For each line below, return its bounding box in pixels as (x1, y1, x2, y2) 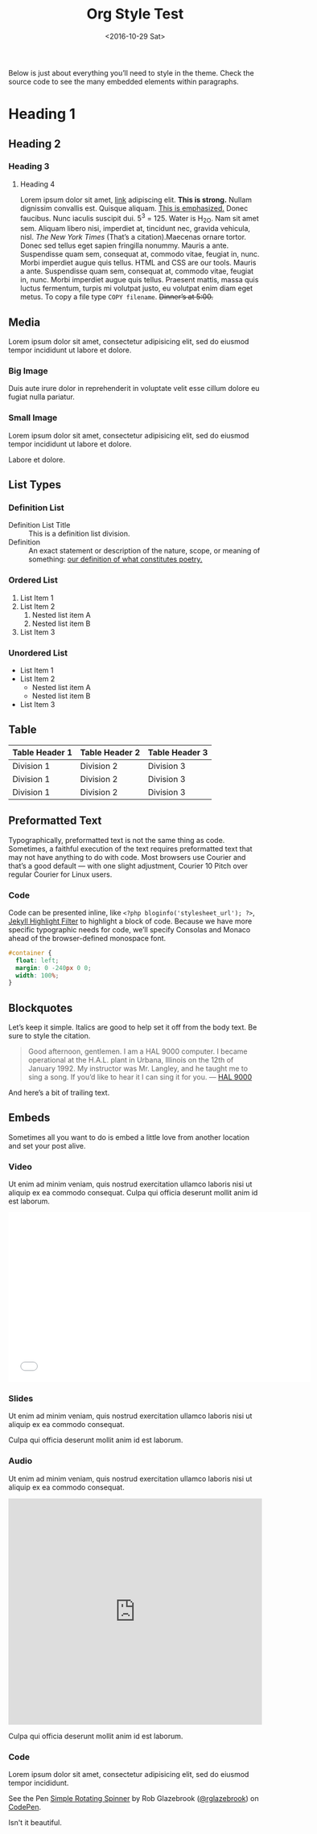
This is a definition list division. (28, 528, 130, 539)
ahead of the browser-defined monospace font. (8, 933, 167, 943)
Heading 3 (8, 161, 50, 172)
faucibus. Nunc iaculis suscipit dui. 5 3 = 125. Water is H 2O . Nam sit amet (19, 212, 259, 225)
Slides (8, 1393, 34, 1404)
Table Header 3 (147, 746, 208, 758)
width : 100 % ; (15, 971, 60, 980)
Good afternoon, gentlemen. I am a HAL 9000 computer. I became (27, 1047, 248, 1056)
